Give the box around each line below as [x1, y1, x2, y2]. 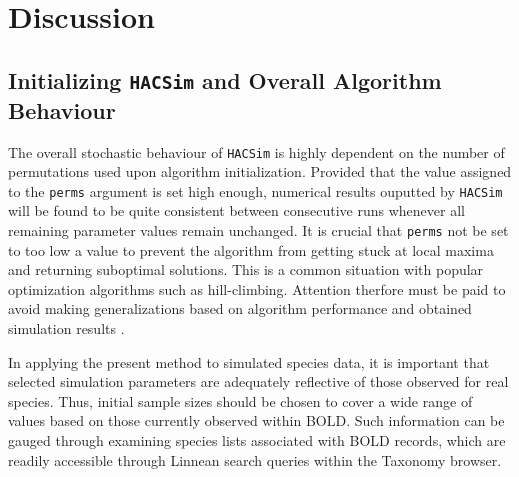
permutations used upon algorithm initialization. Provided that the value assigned [8, 161, 512, 182]
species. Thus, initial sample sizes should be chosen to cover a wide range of [8, 390, 473, 411]
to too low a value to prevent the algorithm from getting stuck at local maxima [8, 239, 494, 260]
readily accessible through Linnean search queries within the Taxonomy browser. [8, 449, 502, 470]
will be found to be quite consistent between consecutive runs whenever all [8, 200, 465, 221]
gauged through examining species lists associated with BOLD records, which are [8, 430, 506, 451]
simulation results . [8, 318, 125, 339]
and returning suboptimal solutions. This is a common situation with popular [8, 259, 484, 280]
